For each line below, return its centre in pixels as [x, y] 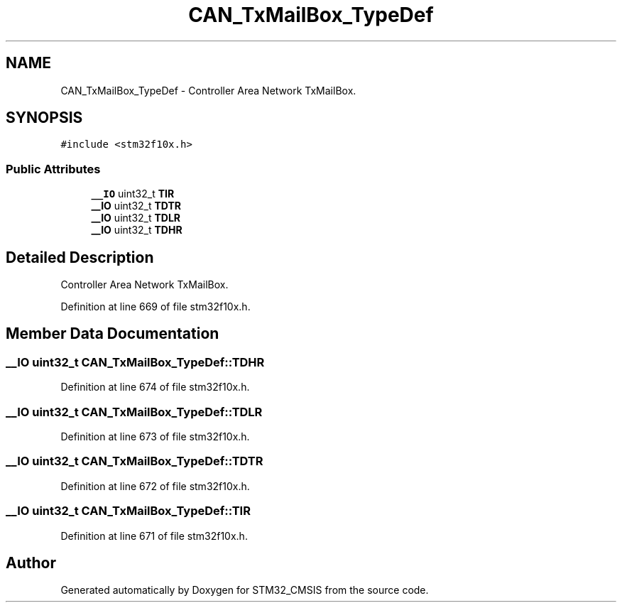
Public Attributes [53, 169]
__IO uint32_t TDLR [136, 218]
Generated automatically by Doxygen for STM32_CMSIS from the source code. [245, 590]
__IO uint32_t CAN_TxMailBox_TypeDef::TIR [128, 511]
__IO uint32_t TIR [133, 194]
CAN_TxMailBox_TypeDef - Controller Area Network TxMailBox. [208, 90]
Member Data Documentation [113, 334]
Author [31, 563]
